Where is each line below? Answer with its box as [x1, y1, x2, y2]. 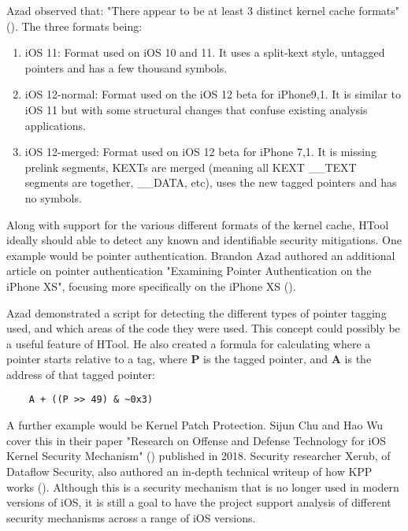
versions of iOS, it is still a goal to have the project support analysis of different [6, 494, 391, 511]
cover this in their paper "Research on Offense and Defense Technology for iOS [6, 432, 387, 448]
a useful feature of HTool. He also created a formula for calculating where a [6, 335, 371, 351]
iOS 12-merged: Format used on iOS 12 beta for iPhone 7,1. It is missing [24, 143, 376, 160]
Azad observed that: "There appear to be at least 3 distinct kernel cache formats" [6, 2, 399, 18]
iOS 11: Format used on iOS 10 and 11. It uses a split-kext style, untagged [24, 44, 385, 61]
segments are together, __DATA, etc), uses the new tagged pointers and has [24, 174, 397, 191]
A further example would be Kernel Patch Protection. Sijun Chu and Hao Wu [6, 417, 384, 433]
